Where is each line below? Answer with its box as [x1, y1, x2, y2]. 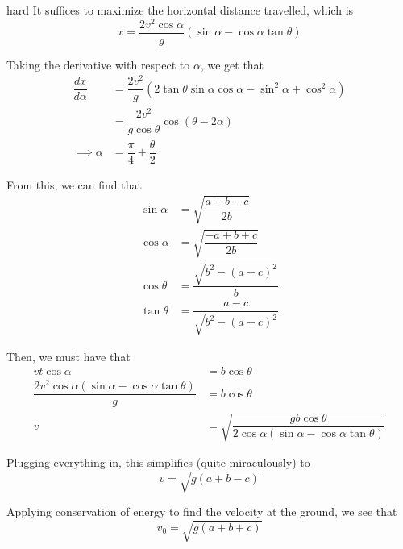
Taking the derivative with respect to [6, 56, 190, 73]
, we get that [200, 56, 264, 73]
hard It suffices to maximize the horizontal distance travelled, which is [6, 2, 354, 18]
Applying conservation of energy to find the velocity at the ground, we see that [6, 503, 397, 520]
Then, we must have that [6, 347, 131, 364]
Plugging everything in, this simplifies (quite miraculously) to [6, 453, 310, 470]
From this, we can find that [6, 176, 142, 193]
